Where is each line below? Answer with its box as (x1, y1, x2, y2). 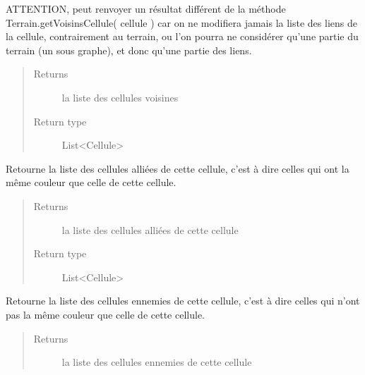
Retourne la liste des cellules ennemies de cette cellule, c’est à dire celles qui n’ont (6, 293, 360, 308)
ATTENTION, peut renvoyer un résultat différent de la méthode (6, 1, 286, 16)
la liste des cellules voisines (61, 90, 179, 104)
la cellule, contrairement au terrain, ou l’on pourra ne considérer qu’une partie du (6, 29, 359, 44)
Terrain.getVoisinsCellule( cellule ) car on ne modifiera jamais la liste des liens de (6, 15, 357, 30)
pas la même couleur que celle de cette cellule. (6, 307, 205, 321)
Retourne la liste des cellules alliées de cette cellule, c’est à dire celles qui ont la (6, 161, 349, 176)
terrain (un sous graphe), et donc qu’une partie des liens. (6, 42, 252, 57)
